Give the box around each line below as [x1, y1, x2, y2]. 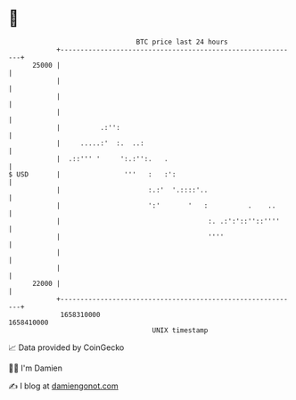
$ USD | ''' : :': [8, 169, 177, 179]
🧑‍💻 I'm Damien [8, 363, 63, 373]
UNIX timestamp [152, 325, 209, 335]
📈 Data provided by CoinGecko [8, 342, 125, 353]
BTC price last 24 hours [136, 37, 228, 46]
